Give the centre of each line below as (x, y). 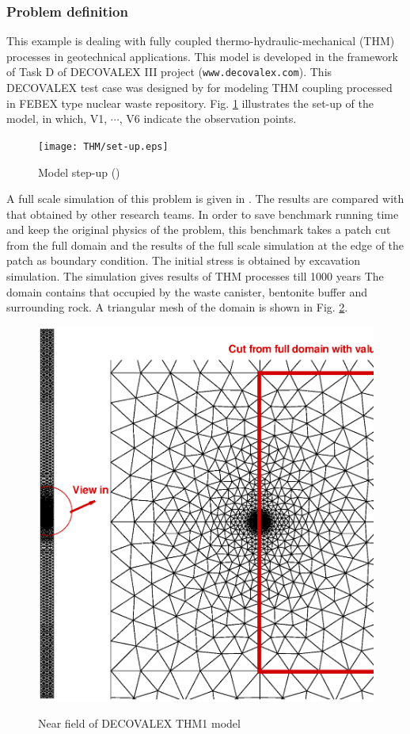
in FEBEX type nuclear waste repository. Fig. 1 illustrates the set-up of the (190, 103)
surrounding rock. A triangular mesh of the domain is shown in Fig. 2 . (177, 307)
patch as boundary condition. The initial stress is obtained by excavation (183, 260)
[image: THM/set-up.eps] (103, 146)
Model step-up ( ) (79, 172)
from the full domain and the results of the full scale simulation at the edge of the (205, 245)
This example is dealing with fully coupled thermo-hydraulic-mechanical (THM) (201, 41)
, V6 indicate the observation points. (208, 119)
